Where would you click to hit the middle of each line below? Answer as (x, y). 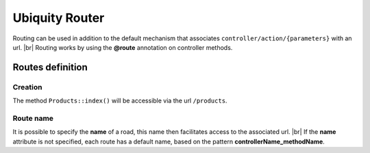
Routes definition (50, 67)
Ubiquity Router (59, 18)
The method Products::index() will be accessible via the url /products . (120, 101)
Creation (27, 87)
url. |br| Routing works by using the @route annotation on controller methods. (123, 47)
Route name (33, 118)
